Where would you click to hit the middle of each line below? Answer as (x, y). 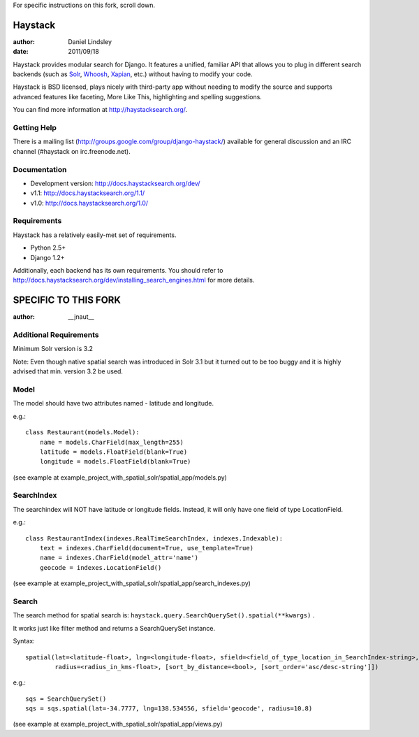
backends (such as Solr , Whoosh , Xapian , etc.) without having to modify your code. (133, 74)
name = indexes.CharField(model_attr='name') (119, 558)
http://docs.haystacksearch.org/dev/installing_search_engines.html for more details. (134, 280)
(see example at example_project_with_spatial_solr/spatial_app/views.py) (118, 724)
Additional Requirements (56, 335)
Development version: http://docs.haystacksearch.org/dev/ (115, 183)
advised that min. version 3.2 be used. (68, 371)
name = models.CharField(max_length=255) (112, 442)
